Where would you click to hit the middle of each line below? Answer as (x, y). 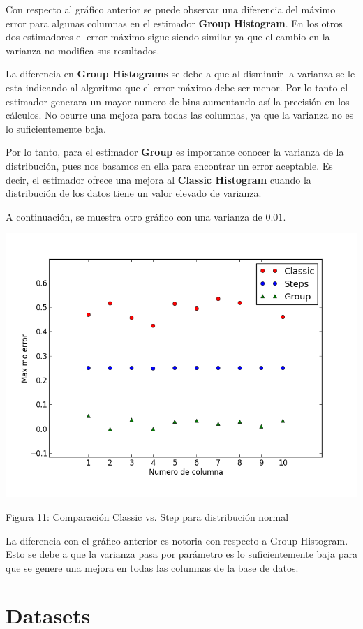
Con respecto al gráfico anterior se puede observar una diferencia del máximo (171, 9)
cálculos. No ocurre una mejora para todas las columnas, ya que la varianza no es (180, 115)
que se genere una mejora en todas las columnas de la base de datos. (152, 567)
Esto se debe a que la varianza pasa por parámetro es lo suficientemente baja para (181, 554)
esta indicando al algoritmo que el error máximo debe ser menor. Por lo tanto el (177, 87)
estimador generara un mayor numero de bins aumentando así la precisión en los (178, 101)
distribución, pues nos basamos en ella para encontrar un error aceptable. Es (169, 165)
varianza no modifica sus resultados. (83, 50)
